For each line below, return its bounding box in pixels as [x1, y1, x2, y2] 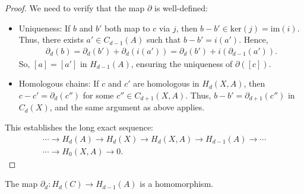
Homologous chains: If [18, 77, 99, 90]
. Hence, [239, 33, 268, 46]
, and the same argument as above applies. [49, 101, 205, 113]
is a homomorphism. [140, 177, 214, 190]
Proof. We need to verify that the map [5, 2, 145, 14]
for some [83, 89, 114, 101]
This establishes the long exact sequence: [5, 121, 154, 133]
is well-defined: [154, 2, 208, 14]
